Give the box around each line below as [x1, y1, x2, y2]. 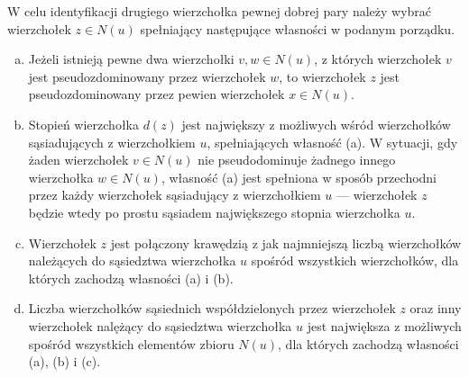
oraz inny [409, 299, 462, 318]
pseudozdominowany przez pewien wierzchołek [28, 85, 285, 103]
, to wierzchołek [279, 67, 366, 85]
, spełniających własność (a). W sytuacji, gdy [207, 132, 458, 151]
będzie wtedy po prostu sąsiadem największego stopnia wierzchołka [28, 202, 400, 221]
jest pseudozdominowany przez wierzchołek [28, 67, 266, 85]
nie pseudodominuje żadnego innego [198, 150, 396, 169]
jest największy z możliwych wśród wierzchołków [181, 114, 451, 133]
